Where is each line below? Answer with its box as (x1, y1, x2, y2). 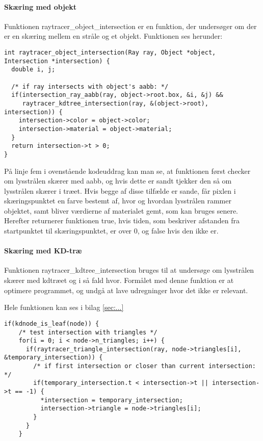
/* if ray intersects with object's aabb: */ (11, 83, 169, 90)
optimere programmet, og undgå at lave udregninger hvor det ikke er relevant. (4, 284, 248, 295)
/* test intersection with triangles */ (18, 328, 157, 336)
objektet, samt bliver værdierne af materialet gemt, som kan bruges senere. (4, 205, 239, 216)
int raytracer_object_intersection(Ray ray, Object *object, (4, 48, 216, 56)
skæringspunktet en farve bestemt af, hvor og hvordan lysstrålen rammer (4, 195, 231, 206)
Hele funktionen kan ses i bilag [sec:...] (4, 302, 124, 313)
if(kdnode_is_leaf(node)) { (4, 320, 99, 327)
